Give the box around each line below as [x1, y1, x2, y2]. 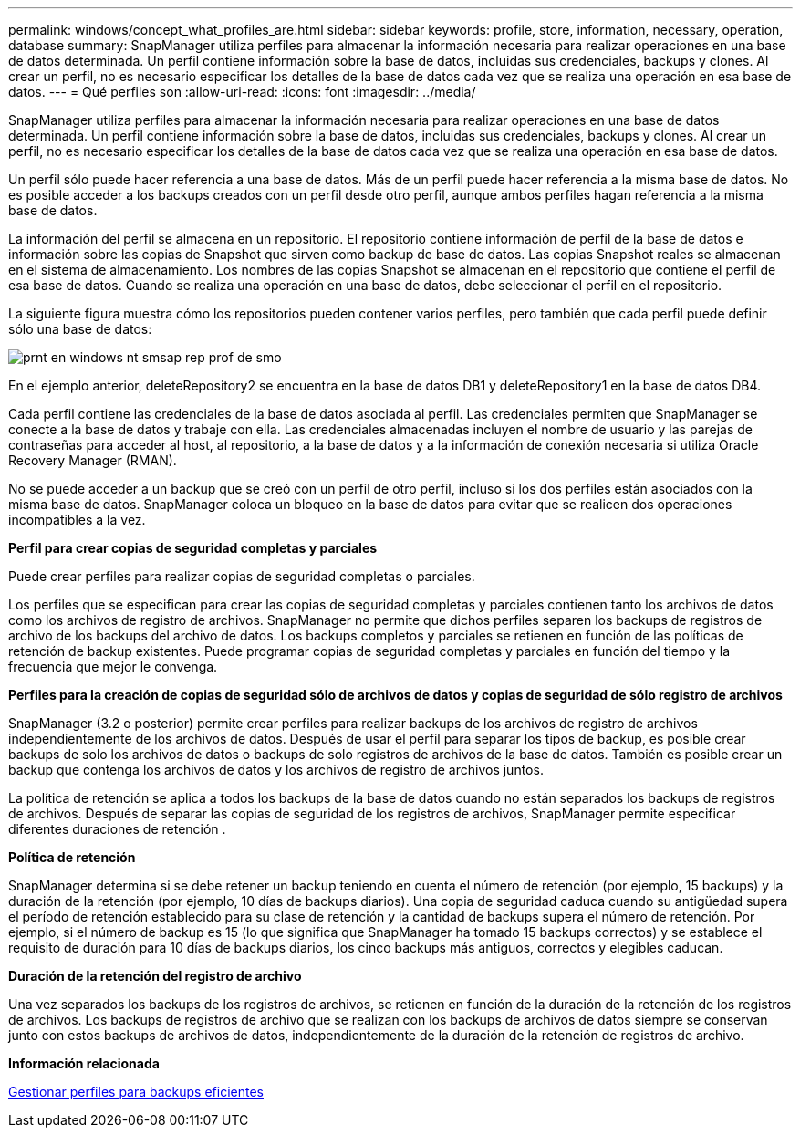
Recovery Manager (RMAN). [8, 453, 177, 468]
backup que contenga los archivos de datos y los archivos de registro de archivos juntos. [8, 762, 544, 777]
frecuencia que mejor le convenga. [8, 659, 218, 674]
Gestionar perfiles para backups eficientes [8, 1084, 264, 1099]
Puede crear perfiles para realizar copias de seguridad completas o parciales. [8, 568, 475, 584]
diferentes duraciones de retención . [8, 821, 226, 837]
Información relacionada [8, 1056, 160, 1071]
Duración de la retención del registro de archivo [8, 968, 302, 984]
